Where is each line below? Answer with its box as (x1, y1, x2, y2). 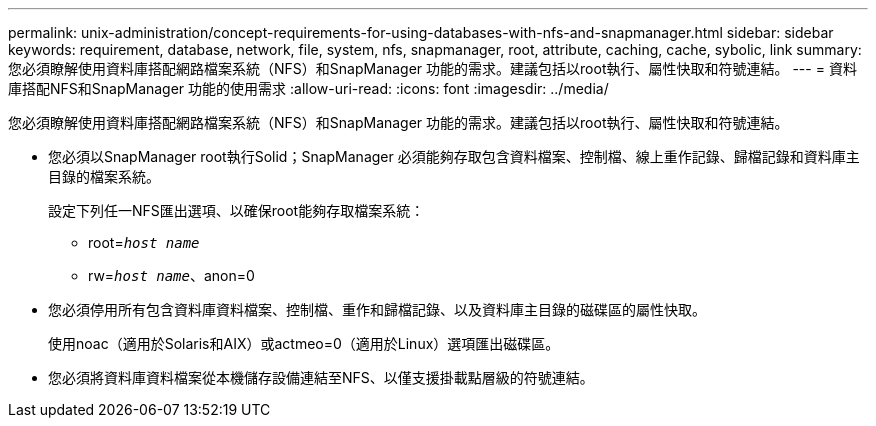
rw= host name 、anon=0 (88, 267, 255, 284)
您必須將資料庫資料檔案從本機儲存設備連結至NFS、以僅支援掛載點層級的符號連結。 (48, 369, 594, 386)
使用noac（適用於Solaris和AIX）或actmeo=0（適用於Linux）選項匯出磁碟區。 (48, 335, 560, 352)
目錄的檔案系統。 (48, 168, 160, 185)
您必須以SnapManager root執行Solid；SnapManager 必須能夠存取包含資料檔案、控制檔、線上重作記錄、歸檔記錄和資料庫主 (48, 148, 860, 165)
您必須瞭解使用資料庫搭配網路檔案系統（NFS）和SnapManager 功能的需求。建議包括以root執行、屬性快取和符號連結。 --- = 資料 (8, 60, 857, 77)
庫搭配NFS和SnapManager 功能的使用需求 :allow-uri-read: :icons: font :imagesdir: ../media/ (8, 80, 609, 97)
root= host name (88, 234, 200, 251)
